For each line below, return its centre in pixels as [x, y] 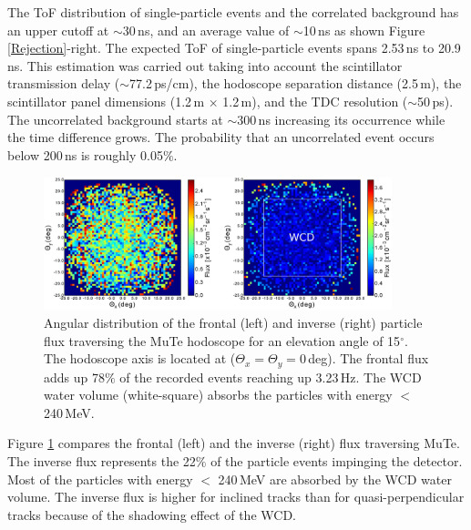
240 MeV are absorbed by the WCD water [335, 479]
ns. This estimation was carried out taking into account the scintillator [205, 65]
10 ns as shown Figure [364, 30]
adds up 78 [74, 377]
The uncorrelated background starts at [115, 119]
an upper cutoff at [58, 30]
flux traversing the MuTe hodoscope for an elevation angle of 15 [222, 340]
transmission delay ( [64, 83]
